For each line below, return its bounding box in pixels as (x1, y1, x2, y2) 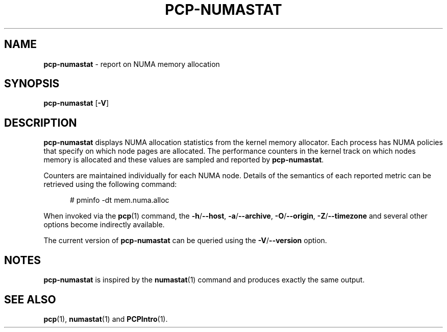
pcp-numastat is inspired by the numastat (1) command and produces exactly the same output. (43, 275, 365, 284)
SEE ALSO (4, 293, 56, 306)
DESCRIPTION (4, 116, 77, 129)
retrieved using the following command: (43, 180, 177, 189)
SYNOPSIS (4, 77, 60, 90)
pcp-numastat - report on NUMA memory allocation (43, 59, 220, 68)
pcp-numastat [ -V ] (43, 99, 109, 108)
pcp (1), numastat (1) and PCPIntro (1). (43, 314, 168, 323)
